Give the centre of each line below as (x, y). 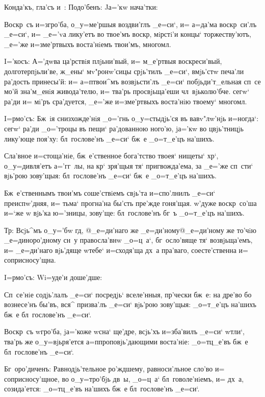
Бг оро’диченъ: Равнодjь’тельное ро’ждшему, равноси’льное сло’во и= (114, 369)
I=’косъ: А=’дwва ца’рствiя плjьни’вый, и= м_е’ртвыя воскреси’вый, (113, 61)
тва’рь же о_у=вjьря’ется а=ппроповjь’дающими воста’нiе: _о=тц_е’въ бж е (126, 342)
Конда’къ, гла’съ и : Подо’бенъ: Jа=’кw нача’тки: (81, 7)
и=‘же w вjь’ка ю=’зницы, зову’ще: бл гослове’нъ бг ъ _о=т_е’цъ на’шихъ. (124, 213)
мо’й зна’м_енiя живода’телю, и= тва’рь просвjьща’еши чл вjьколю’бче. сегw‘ (127, 91)
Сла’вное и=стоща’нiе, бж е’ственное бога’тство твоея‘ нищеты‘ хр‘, (111, 156)
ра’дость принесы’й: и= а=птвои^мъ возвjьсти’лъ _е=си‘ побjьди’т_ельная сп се (132, 81)
